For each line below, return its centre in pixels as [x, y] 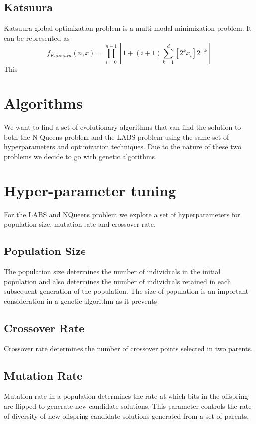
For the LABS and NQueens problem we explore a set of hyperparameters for [122, 214]
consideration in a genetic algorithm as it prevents [81, 300]
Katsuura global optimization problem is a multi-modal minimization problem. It [128, 28]
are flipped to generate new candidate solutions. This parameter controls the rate [128, 405]
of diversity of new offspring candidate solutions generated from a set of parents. [127, 415]
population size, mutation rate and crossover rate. [80, 224]
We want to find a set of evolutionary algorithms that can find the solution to [123, 127]
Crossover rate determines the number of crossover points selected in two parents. [128, 348]
